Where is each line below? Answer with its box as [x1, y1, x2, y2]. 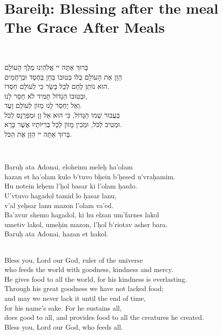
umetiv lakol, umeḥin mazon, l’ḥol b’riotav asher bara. [4, 219, 168, 229]
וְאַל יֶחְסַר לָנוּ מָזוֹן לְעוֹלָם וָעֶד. [4, 100, 82, 110]
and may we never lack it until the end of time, [4, 293, 146, 303]
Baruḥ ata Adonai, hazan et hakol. [4, 229, 109, 239]
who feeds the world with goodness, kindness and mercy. [4, 264, 174, 274]
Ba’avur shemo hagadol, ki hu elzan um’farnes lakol [4, 209, 159, 220]
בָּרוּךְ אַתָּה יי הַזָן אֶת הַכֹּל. [4, 129, 72, 139]
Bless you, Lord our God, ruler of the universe [4, 254, 143, 265]
